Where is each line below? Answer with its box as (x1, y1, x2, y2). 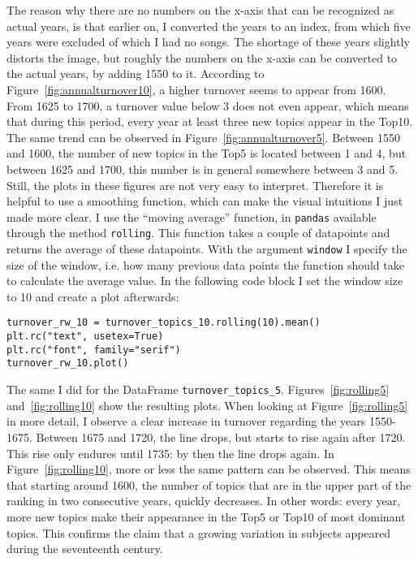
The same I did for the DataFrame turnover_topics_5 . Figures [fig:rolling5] (6, 381, 390, 398)
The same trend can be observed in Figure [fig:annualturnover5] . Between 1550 (6, 128, 400, 145)
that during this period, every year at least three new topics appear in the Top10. (6, 113, 413, 130)
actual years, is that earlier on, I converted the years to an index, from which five (6, 17, 411, 34)
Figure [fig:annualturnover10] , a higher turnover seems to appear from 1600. (6, 80, 386, 97)
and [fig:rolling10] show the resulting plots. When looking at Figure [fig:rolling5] (6, 396, 408, 413)
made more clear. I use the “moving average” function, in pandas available (6, 208, 377, 225)
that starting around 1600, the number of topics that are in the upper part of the (6, 476, 412, 493)
